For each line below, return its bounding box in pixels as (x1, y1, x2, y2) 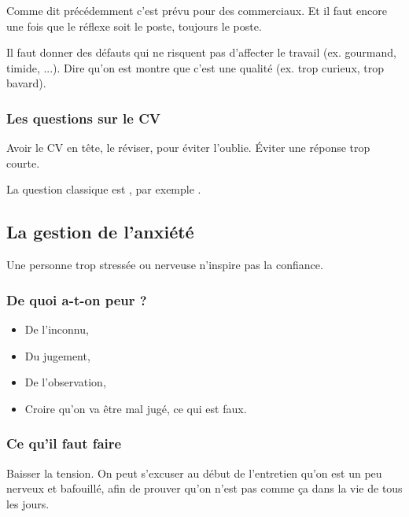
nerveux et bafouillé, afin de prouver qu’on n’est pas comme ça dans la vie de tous (6, 480, 403, 497)
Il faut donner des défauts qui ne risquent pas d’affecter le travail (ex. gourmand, (6, 44, 396, 61)
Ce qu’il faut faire (6, 434, 122, 453)
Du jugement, (24, 347, 90, 364)
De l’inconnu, (24, 320, 89, 337)
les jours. (6, 495, 50, 511)
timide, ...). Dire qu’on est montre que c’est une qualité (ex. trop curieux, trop (6, 59, 385, 76)
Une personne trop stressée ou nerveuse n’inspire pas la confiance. (6, 257, 323, 273)
